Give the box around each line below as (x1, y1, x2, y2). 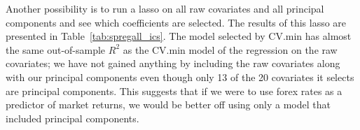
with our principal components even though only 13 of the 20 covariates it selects (6, 69, 354, 84)
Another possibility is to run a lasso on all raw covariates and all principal (6, 1, 324, 15)
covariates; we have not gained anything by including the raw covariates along (6, 56, 340, 71)
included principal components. (6, 110, 139, 125)
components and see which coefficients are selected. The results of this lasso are (6, 15, 347, 29)
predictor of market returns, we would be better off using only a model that (6, 97, 331, 112)
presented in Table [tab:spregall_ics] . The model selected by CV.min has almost (6, 29, 352, 43)
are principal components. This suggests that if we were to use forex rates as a (6, 83, 342, 98)
